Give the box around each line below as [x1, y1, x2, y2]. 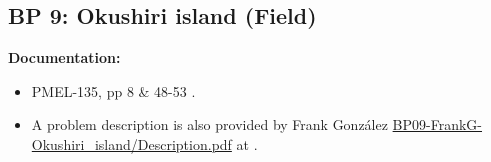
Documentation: [8, 47, 121, 68]
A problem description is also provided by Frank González [31, 114, 388, 135]
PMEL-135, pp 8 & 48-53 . [31, 80, 196, 101]
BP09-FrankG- [392, 114, 483, 135]
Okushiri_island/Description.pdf [31, 133, 232, 154]
